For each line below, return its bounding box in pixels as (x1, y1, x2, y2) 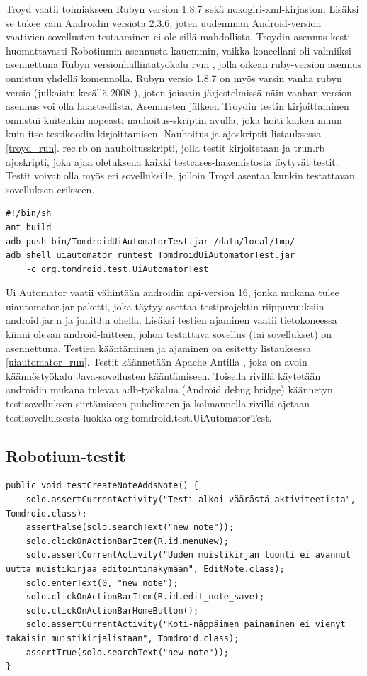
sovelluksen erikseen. (6, 181, 95, 196)
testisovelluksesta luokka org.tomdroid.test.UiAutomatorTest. (6, 410, 272, 424)
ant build (6, 222, 52, 232)
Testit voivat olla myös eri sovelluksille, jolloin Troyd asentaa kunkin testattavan (6, 168, 355, 183)
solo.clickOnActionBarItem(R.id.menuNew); (26, 536, 229, 546)
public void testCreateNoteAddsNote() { (6, 480, 199, 491)
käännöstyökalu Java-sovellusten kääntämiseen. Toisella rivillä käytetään (6, 368, 321, 383)
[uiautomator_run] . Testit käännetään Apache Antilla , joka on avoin (6, 354, 307, 369)
